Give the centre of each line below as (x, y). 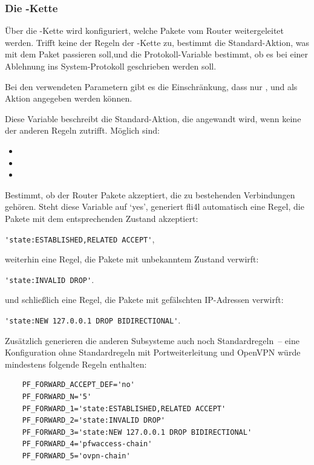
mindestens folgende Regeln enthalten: (76, 364)
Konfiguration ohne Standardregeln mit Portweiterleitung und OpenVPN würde (153, 352)
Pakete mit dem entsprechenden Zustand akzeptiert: (102, 218)
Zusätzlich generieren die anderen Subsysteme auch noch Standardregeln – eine (152, 340)
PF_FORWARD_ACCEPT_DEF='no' (78, 385)
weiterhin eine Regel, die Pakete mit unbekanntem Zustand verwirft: (132, 259)
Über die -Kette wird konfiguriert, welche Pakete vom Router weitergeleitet (145, 31)
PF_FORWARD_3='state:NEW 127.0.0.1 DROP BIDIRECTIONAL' (137, 432)
